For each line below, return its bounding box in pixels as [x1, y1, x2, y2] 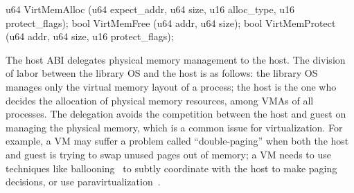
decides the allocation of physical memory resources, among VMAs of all [6, 93, 314, 107]
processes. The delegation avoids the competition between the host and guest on [6, 107, 346, 121]
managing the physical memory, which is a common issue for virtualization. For [6, 120, 343, 134]
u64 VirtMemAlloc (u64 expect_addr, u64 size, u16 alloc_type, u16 [6, 2, 295, 16]
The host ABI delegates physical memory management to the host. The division [6, 52, 346, 66]
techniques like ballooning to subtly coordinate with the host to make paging [6, 160, 337, 175]
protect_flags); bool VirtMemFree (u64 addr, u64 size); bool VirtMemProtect [6, 15, 336, 30]
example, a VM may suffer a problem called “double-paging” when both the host [6, 134, 349, 148]
